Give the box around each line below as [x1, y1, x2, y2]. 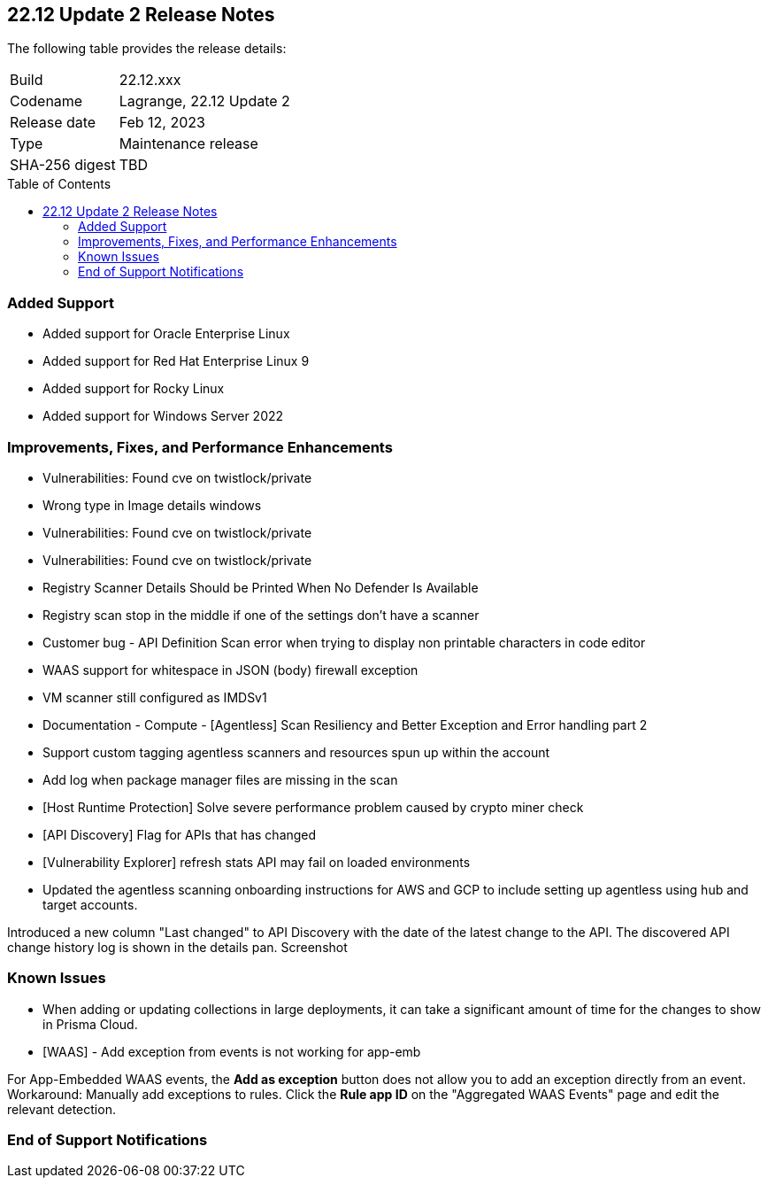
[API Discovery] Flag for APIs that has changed [42, 826, 317, 842]
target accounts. [42, 896, 138, 912]
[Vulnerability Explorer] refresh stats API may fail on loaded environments [42, 854, 471, 870]
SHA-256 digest [10, 156, 116, 174]
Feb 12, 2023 [119, 113, 205, 132]
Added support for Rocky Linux [42, 381, 225, 397]
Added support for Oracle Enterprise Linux [42, 326, 290, 342]
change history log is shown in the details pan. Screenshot [7, 939, 348, 955]
